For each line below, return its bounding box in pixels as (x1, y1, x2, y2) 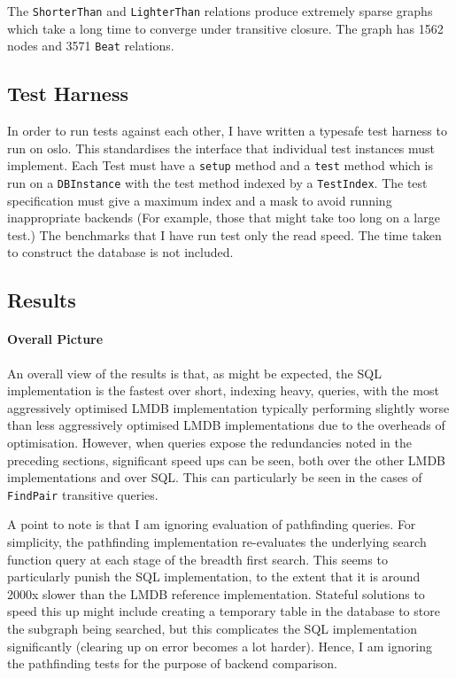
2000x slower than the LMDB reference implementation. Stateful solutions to (7, 584, 425, 603)
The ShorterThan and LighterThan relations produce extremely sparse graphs (7, 2, 433, 19)
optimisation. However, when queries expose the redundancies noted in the (7, 433, 412, 451)
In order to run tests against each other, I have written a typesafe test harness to (7, 121, 447, 140)
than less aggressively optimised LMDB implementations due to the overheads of (7, 416, 445, 434)
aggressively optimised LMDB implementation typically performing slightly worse (7, 398, 450, 417)
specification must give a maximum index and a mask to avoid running (7, 191, 392, 209)
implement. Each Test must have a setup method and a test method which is (7, 156, 433, 175)
